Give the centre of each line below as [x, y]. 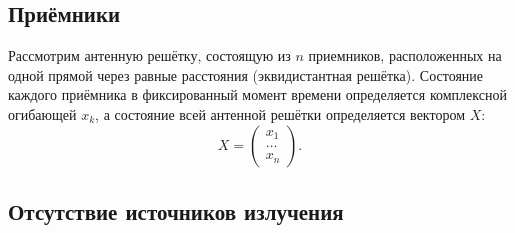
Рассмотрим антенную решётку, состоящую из [149, 55]
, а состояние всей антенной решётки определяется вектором [280, 113]
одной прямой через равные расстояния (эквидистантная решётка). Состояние [246, 74]
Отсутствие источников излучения [176, 210]
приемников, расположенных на [405, 55]
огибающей [42, 113]
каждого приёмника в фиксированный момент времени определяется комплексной [257, 94]
